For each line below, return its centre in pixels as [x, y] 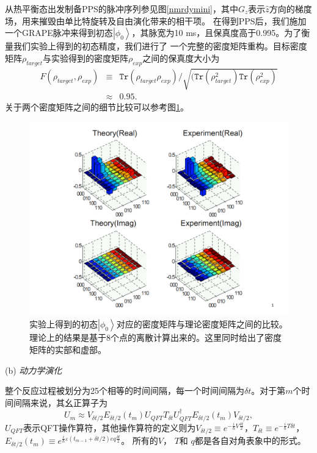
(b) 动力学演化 [34, 370]
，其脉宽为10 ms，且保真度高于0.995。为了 [217, 33]
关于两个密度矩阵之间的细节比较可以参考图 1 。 [97, 107]
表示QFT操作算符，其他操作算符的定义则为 [110, 427]
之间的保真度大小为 [181, 58]
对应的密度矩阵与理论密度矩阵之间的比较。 [202, 324]
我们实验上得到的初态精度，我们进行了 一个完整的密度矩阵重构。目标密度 [160, 46]
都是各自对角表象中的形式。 [250, 441]
